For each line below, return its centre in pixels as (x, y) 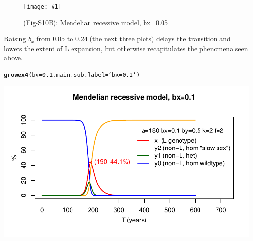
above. (13, 58)
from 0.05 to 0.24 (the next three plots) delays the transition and (134, 39)
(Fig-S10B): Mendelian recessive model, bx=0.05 (96, 22)
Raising (15, 39)
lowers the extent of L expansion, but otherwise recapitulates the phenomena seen (126, 48)
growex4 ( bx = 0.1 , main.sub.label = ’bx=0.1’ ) (72, 75)
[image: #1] (43, 7)
